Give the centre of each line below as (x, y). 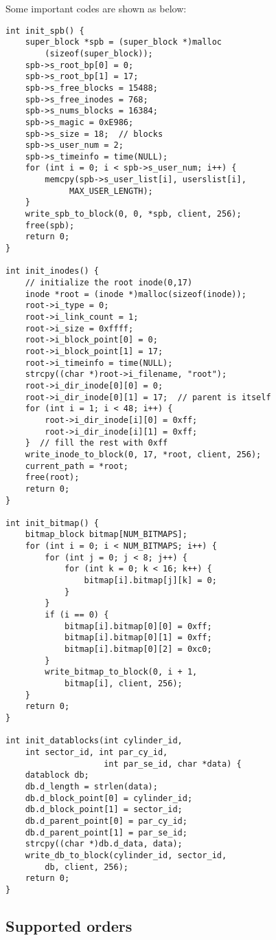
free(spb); (50, 225)
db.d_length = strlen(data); (91, 786)
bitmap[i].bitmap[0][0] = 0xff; (138, 626)
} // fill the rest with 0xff (96, 443)
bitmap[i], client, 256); (123, 684)
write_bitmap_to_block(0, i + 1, (121, 672)
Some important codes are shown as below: (96, 8)
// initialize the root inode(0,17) (109, 283)
